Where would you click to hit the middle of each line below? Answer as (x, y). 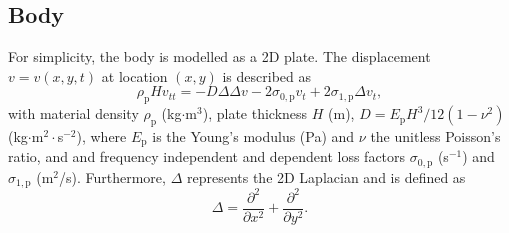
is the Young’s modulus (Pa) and (253, 135)
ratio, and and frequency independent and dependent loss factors (207, 156)
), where (101, 135)
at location (134, 75)
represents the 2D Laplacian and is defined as (326, 176)
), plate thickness (255, 113)
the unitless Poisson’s (435, 135)
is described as (266, 75)
